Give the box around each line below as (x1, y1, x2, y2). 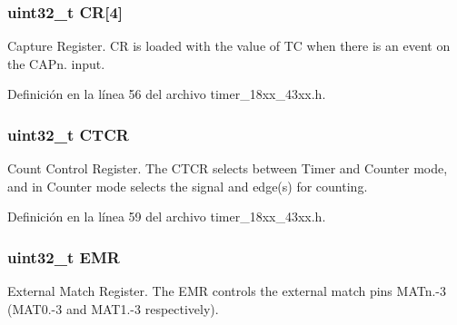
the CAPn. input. (7, 54, 105, 73)
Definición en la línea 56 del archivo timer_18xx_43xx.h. (7, 84, 326, 103)
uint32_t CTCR (7, 123, 129, 145)
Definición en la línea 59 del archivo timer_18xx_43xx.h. (7, 207, 326, 226)
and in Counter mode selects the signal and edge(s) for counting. (7, 176, 368, 195)
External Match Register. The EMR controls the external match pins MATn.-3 (7, 281, 446, 300)
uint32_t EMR (7, 245, 120, 268)
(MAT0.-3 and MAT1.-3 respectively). (7, 299, 219, 318)
